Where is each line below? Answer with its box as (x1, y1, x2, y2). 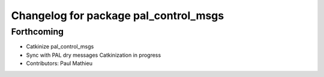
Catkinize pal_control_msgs (26, 43, 94, 50)
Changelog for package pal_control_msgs (11, 9, 224, 22)
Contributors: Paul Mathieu (26, 60, 93, 67)
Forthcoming (11, 26, 64, 37)
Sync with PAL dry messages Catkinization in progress (26, 51, 161, 58)
